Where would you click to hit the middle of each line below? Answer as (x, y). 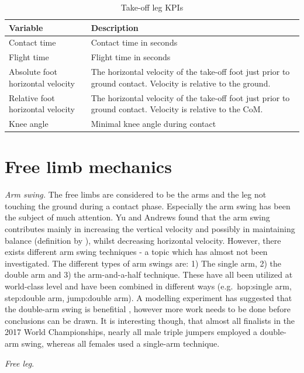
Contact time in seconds (134, 42)
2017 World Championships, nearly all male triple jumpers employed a (131, 332)
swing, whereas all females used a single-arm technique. (120, 343)
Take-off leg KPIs (152, 7)
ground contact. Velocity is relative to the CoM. (177, 109)
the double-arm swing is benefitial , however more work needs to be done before (148, 309)
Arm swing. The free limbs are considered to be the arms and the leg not (136, 194)
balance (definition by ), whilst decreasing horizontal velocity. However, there (143, 240)
